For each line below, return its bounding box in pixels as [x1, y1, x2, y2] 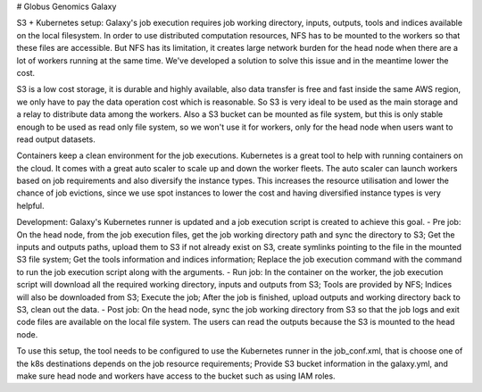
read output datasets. [16, 134, 96, 145]
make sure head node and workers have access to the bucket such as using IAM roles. [16, 371, 336, 381]
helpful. [16, 200, 45, 211]
